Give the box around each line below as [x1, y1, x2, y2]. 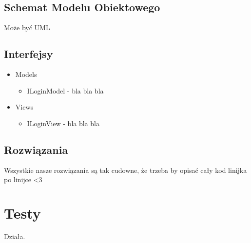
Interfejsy [4, 46, 53, 61]
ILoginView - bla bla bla [27, 118, 99, 128]
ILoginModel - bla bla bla [27, 85, 104, 95]
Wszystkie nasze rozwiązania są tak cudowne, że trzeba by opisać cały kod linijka [4, 165, 247, 175]
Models [15, 69, 37, 79]
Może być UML [4, 22, 50, 33]
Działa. [4, 231, 25, 241]
